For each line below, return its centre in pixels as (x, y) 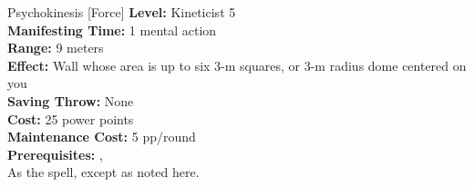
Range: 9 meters (56, 48)
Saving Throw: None (71, 100)
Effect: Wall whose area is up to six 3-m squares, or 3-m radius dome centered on (237, 65)
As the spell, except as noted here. (103, 172)
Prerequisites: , (55, 154)
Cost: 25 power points (71, 118)
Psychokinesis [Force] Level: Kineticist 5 (122, 12)
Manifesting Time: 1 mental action (112, 30)
